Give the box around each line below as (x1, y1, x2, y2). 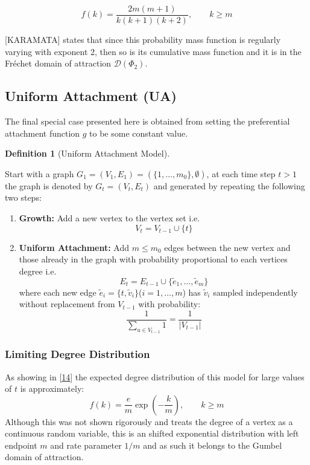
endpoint (5, 438, 37, 451)
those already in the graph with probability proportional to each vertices (19, 253, 288, 265)
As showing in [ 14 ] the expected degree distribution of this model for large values (5, 370, 305, 383)
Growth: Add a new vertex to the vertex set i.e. (19, 212, 200, 224)
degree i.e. (19, 264, 57, 277)
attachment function (5, 126, 80, 139)
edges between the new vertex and (164, 241, 291, 253)
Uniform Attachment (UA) (5, 86, 177, 105)
